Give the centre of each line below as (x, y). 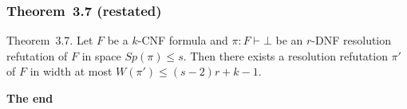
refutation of (37, 55)
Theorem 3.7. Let (50, 40)
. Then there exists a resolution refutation (285, 55)
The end (30, 98)
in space (101, 55)
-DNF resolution (352, 40)
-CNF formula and (183, 40)
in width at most (71, 71)
